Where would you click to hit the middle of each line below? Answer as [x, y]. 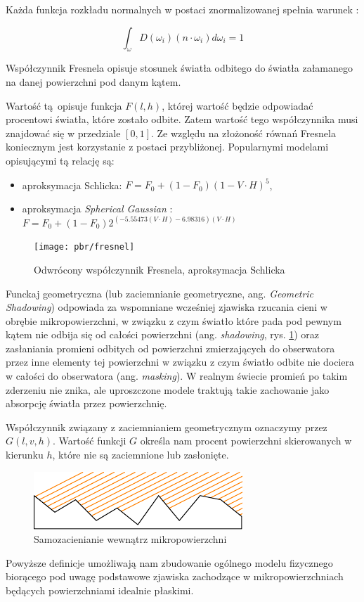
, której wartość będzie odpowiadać [238, 105]
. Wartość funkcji [90, 441]
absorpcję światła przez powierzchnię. [86, 403]
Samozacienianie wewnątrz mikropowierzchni [130, 539]
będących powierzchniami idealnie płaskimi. [100, 590]
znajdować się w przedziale [63, 133]
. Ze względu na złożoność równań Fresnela [243, 133]
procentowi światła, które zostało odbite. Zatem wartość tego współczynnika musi [182, 119]
